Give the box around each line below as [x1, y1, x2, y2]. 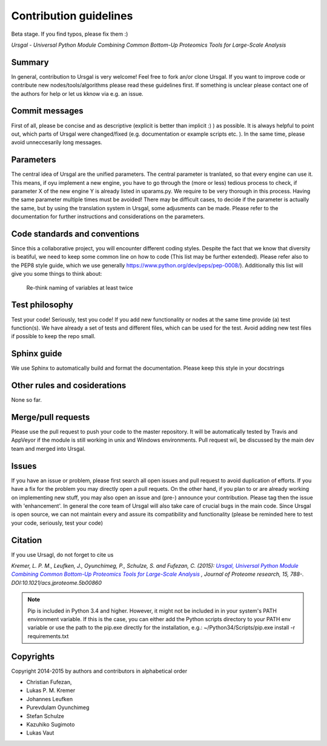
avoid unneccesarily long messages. [11, 139, 102, 146]
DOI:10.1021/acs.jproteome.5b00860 [11, 579, 102, 586]
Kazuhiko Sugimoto [26, 721, 75, 728]
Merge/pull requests [11, 412, 90, 422]
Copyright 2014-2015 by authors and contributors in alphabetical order [11, 667, 188, 674]
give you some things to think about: [11, 270, 102, 278]
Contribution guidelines [11, 9, 133, 22]
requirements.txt [27, 632, 69, 639]
